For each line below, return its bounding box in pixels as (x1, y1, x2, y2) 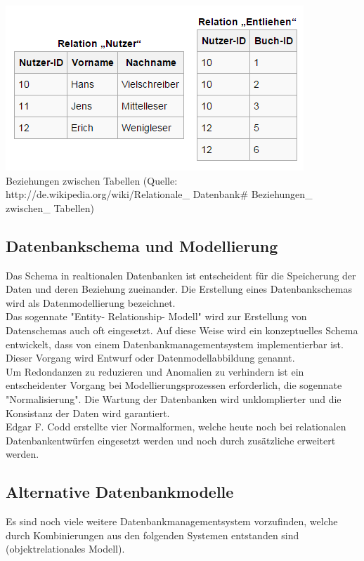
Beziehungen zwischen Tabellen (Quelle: (6, 173, 178, 187)
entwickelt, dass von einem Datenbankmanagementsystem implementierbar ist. (6, 336, 344, 351)
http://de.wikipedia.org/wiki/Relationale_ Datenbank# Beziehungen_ (6, 187, 313, 202)
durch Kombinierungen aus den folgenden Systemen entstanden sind (6, 527, 299, 542)
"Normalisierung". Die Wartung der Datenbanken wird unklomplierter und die (6, 391, 342, 406)
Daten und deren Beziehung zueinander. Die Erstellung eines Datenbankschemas (6, 282, 352, 296)
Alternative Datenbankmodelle (6, 481, 234, 503)
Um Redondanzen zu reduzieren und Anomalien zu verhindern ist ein (6, 364, 304, 378)
